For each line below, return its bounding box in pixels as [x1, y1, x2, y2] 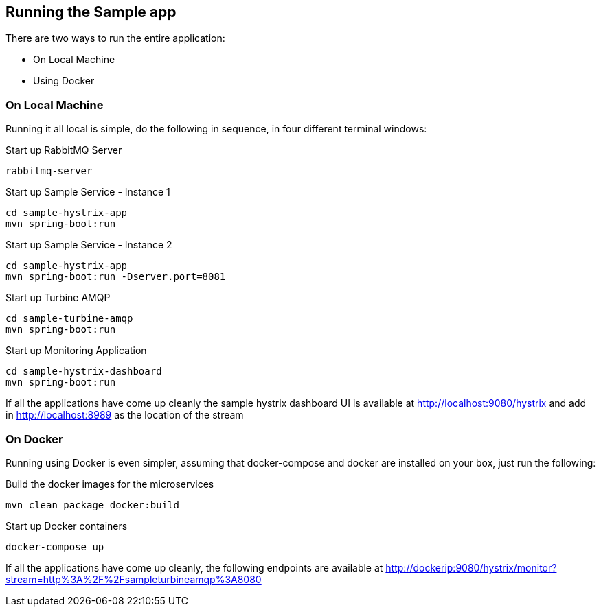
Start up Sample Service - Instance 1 [5, 186, 170, 198]
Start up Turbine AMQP [5, 292, 111, 304]
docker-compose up [5, 541, 104, 552]
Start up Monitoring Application [5, 344, 147, 357]
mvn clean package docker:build [5, 499, 179, 510]
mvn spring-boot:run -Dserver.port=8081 [5, 271, 226, 283]
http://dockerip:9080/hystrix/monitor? [385, 561, 557, 574]
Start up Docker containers [5, 519, 128, 532]
